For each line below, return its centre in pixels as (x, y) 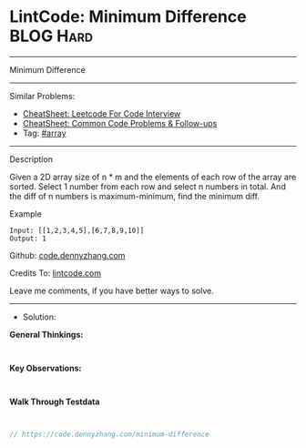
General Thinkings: (46, 334)
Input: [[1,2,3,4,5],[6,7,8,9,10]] (77, 230)
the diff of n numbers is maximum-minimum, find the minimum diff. (135, 196)
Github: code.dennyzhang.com (67, 255)
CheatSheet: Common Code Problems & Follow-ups (120, 123)
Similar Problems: (42, 96)
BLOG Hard (51, 36)
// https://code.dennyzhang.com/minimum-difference (109, 434)
